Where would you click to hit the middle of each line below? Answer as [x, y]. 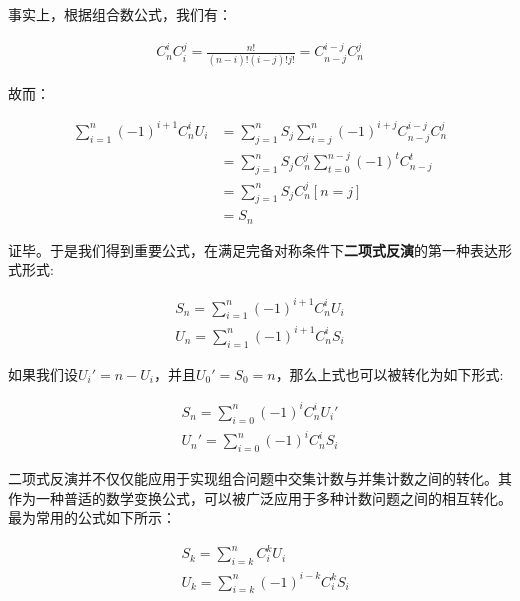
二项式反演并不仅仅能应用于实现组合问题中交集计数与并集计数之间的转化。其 [260, 477]
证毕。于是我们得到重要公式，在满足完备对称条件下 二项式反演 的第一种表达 [253, 249]
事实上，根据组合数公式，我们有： [120, 14]
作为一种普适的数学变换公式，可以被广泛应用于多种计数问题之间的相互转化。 [260, 497]
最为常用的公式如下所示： [92, 517]
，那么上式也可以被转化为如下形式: [389, 373]
